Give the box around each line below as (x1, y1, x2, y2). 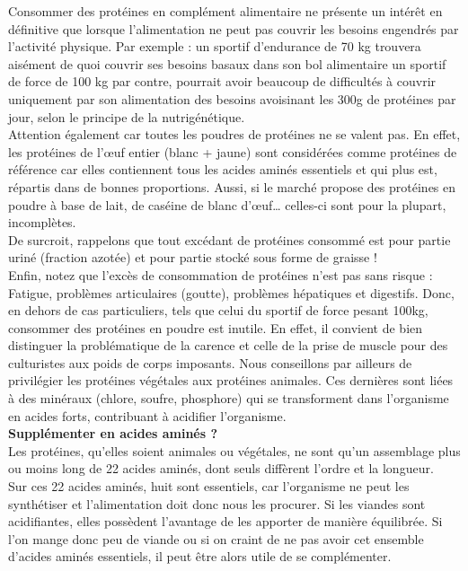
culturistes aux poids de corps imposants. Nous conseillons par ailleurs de (8, 353, 412, 372)
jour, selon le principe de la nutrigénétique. (8, 107, 245, 126)
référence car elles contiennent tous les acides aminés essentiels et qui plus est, (8, 160, 437, 179)
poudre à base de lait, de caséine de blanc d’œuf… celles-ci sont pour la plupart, (8, 195, 446, 214)
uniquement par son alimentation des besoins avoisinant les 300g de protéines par (8, 89, 456, 108)
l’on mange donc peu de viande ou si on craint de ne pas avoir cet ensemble (8, 529, 424, 548)
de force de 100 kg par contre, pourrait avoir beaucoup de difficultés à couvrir (8, 72, 437, 91)
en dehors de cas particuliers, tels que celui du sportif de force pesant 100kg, (8, 301, 428, 320)
